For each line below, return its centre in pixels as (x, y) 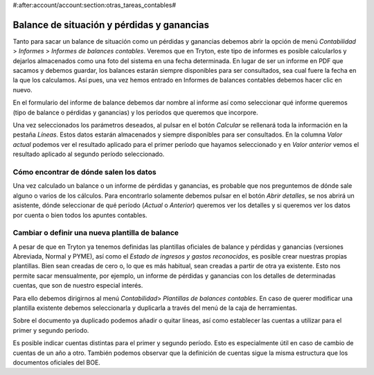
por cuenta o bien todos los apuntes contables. (80, 215)
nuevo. (23, 89)
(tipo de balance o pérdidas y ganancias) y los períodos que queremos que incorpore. (135, 112)
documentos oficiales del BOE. (56, 362)
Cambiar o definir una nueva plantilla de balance (96, 233)
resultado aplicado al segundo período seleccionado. (89, 154)
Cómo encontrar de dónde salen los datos (84, 172)
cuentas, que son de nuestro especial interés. (78, 286)
